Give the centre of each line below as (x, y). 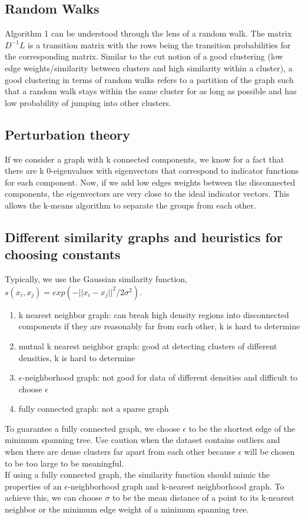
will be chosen (269, 452)
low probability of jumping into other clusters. (88, 102)
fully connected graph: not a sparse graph (94, 409)
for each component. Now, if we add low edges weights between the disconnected (150, 182)
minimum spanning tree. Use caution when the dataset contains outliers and (142, 440)
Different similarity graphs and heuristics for (144, 237)
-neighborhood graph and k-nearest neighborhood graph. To (176, 486)
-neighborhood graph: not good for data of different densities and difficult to (160, 377)
